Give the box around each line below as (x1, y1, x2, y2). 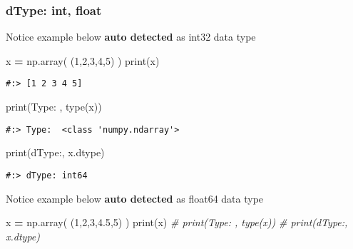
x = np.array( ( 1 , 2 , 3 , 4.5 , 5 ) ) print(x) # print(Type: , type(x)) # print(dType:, (6, 215, 348, 230)
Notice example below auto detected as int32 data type (6, 29, 256, 44)
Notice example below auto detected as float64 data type (6, 190, 264, 205)
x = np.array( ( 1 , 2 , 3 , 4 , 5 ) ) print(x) (6, 53, 160, 68)
